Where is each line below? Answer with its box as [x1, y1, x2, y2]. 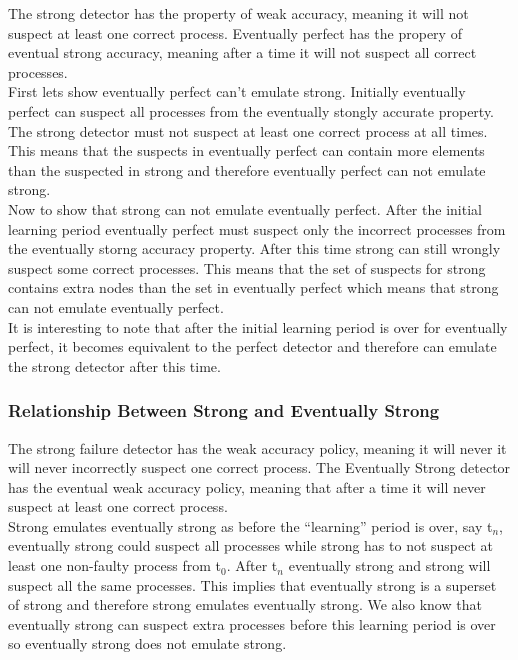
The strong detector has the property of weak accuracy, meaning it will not [8, 3, 469, 23]
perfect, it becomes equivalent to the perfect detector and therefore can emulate [8, 336, 497, 357]
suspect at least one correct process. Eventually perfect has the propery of [8, 22, 462, 43]
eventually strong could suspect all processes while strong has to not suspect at [8, 535, 494, 556]
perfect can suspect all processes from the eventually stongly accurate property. [8, 100, 495, 121]
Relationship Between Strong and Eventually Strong [8, 398, 440, 423]
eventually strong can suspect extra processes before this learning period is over [8, 613, 496, 634]
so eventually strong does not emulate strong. [8, 633, 287, 654]
